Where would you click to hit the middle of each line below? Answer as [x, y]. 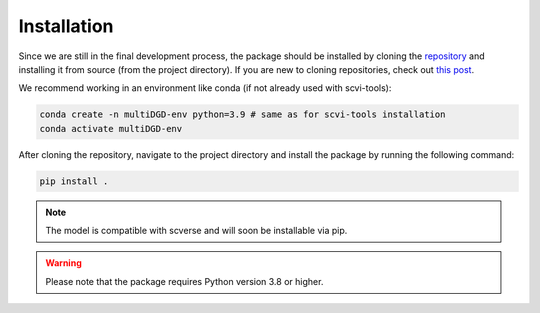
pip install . [74, 181]
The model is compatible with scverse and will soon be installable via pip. [196, 231]
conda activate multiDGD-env [111, 128]
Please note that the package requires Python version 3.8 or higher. [184, 281]
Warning [63, 263]
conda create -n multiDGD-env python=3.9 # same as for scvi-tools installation [242, 114]
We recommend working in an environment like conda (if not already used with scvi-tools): [205, 88]
